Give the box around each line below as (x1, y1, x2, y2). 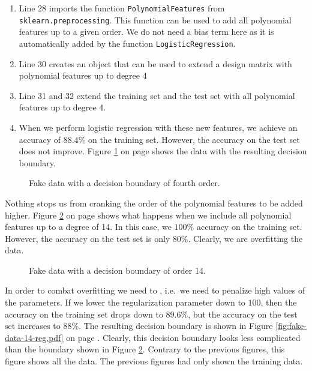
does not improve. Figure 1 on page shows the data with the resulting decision (19, 145, 307, 157)
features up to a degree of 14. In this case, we (5, 220, 172, 233)
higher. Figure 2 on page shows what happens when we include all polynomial (5, 208, 292, 221)
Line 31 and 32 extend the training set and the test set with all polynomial (19, 89, 295, 101)
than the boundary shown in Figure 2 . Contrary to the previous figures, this (5, 343, 285, 355)
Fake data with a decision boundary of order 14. (29, 264, 206, 276)
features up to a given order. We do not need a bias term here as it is (19, 25, 274, 38)
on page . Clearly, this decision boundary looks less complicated (66, 331, 301, 343)
